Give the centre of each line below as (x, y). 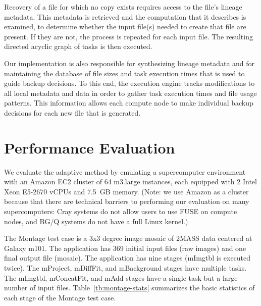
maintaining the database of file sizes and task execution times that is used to (124, 73)
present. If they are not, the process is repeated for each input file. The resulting (128, 36)
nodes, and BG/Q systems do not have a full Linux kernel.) (96, 221)
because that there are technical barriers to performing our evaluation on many (127, 201)
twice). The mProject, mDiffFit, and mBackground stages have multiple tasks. (125, 268)
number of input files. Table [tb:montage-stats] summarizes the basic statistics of (129, 288)
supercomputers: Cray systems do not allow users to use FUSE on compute (121, 211)
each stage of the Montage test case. (60, 297)
